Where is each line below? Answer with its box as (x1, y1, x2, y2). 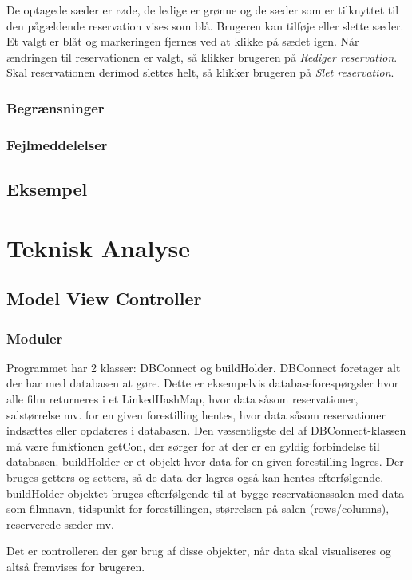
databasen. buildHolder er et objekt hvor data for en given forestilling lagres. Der (6, 453, 404, 470)
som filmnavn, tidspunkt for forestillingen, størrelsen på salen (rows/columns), (6, 500, 390, 517)
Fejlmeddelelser (6, 134, 108, 154)
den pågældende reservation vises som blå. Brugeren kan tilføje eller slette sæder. (6, 17, 404, 34)
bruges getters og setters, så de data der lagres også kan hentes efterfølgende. (6, 468, 384, 485)
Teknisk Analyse (6, 231, 190, 264)
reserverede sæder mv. (6, 515, 114, 532)
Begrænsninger (6, 97, 105, 117)
